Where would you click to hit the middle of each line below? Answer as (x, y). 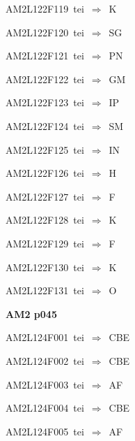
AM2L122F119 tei (45, 8)
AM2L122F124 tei (45, 125)
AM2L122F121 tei (45, 56)
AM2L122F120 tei (45, 32)
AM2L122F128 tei (45, 220)
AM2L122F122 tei (45, 79)
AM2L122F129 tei (45, 243)
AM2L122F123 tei (45, 102)
